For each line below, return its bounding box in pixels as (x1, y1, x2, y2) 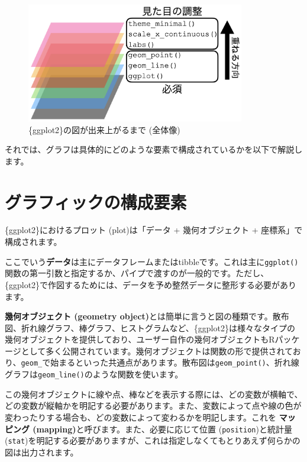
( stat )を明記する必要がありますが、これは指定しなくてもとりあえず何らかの (5, 434, 300, 447)
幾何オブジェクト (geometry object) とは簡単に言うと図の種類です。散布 (5, 310, 289, 322)
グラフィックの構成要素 (5, 189, 187, 214)
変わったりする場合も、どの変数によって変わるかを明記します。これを (5, 411, 277, 423)
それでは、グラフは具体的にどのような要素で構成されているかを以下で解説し (5, 143, 303, 156)
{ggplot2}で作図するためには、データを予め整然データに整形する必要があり (5, 278, 297, 290)
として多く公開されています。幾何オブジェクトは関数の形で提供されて (21, 344, 293, 357)
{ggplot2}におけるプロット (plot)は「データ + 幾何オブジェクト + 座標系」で (5, 224, 303, 236)
